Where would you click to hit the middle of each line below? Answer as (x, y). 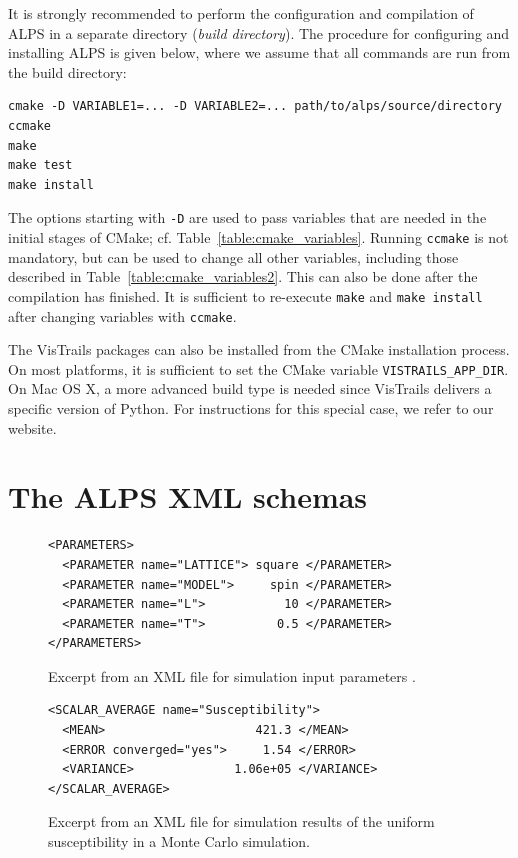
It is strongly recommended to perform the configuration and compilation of (241, 13)
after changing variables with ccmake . (122, 315)
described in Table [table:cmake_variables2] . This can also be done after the (243, 276)
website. (32, 427)
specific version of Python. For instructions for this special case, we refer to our (251, 408)
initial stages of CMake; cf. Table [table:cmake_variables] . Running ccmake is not (258, 237)
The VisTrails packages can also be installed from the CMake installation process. (259, 349)
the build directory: (67, 71)
